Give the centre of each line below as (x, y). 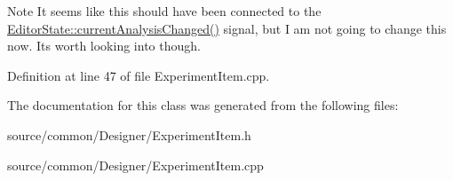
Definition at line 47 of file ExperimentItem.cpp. (139, 75)
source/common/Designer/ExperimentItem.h (129, 134)
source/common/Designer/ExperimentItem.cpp (135, 165)
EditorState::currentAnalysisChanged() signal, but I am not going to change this (227, 28)
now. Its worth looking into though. (104, 46)
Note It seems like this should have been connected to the (164, 11)
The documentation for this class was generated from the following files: (203, 105)
